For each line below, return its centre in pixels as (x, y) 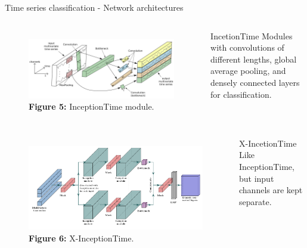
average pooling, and (248, 71)
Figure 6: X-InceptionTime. (81, 238)
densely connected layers (255, 82)
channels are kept (271, 190)
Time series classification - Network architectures (94, 7)
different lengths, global (254, 59)
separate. (255, 201)
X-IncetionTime (268, 143)
